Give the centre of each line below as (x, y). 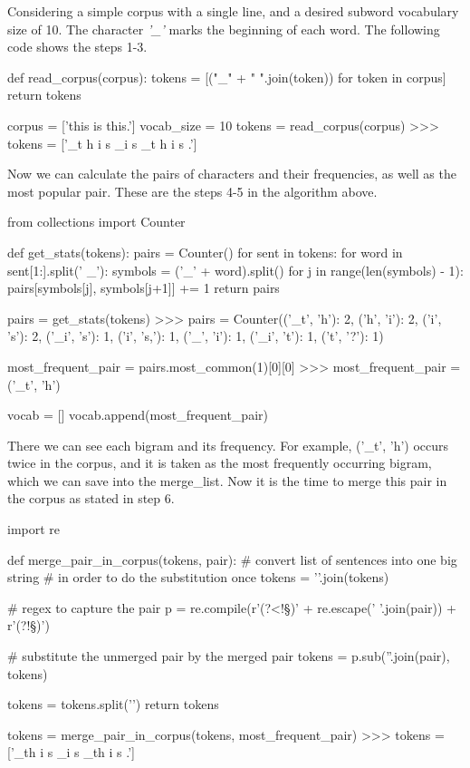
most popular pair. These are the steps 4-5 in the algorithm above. (192, 191)
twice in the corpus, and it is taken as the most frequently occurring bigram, (220, 463)
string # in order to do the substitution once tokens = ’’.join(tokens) (198, 577)
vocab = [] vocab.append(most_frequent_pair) (138, 415)
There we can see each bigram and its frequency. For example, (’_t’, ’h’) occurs (228, 445)
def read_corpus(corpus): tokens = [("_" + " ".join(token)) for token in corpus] (227, 77)
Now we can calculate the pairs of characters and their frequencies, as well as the (232, 174)
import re (34, 529)
